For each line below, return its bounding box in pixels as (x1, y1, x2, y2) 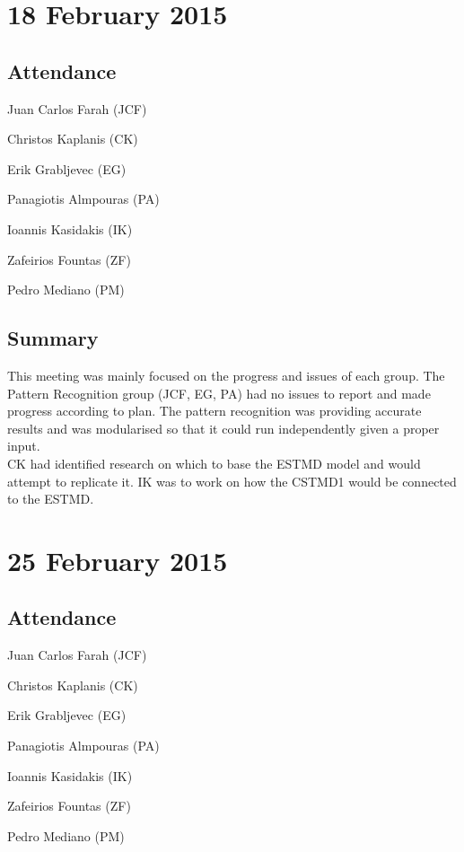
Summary (7, 324, 99, 352)
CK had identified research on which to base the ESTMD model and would (7, 453, 421, 472)
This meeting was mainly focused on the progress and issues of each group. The (7, 365, 445, 384)
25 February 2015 (7, 541, 228, 578)
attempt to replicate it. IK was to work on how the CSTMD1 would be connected (7, 471, 457, 490)
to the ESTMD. (7, 489, 94, 508)
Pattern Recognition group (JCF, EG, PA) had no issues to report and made (7, 383, 431, 402)
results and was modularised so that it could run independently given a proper (7, 418, 440, 437)
